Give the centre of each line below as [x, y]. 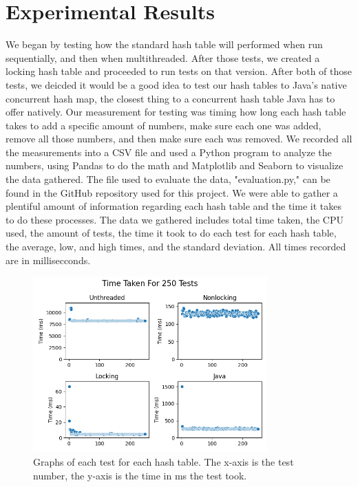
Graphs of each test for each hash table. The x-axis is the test [164, 461]
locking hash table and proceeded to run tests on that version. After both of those [179, 71]
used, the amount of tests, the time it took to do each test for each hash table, [171, 233]
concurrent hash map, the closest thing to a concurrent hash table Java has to [170, 98]
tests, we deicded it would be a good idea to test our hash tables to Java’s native [176, 84]
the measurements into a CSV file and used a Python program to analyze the [169, 152]
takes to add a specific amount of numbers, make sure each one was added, [164, 125]
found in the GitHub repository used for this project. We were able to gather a [172, 192]
